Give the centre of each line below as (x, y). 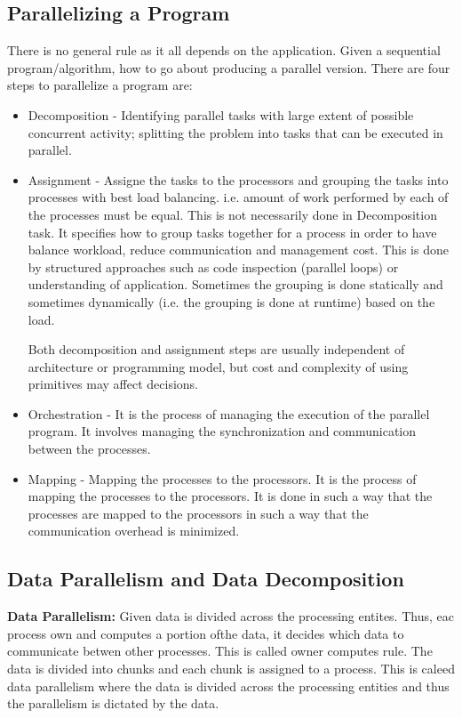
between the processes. (89, 449)
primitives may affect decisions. (113, 384)
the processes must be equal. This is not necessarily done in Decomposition (232, 214)
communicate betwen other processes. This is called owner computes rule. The (220, 651)
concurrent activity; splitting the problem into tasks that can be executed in (235, 132)
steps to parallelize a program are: (100, 85)
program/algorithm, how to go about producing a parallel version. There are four (229, 67)
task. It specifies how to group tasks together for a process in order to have (232, 232)
